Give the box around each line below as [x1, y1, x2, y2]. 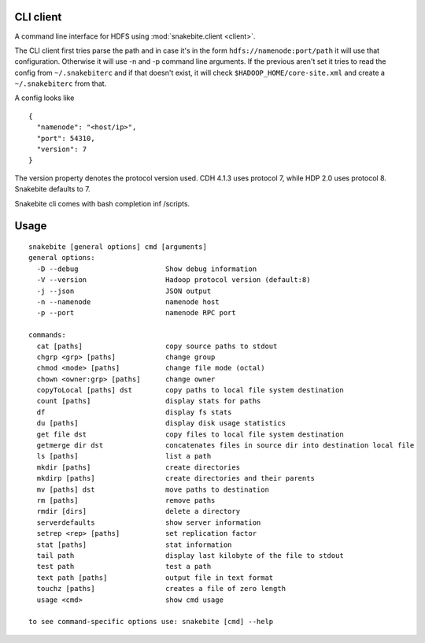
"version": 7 [36, 145, 87, 154]
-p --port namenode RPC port [36, 308, 236, 318]
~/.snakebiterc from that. [14, 79, 107, 88]
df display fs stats [36, 407, 232, 417]
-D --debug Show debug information [36, 264, 257, 273]
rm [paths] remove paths [36, 496, 216, 504]
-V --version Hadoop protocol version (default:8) [36, 276, 311, 284]
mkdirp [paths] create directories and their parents [36, 474, 315, 483]
